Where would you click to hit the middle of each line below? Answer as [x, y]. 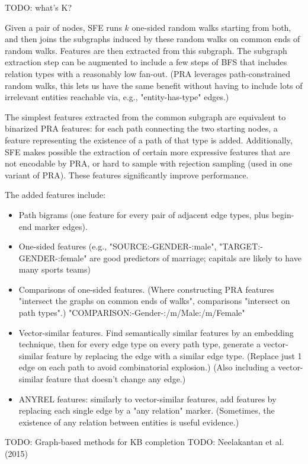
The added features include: [55, 195]
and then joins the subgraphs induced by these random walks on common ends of [153, 39]
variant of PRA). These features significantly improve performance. [127, 175]
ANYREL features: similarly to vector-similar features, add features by [147, 399]
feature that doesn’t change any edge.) [116, 379]
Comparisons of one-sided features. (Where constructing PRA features [146, 289]
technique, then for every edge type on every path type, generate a [139, 344]
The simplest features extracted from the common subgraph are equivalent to [145, 116]
